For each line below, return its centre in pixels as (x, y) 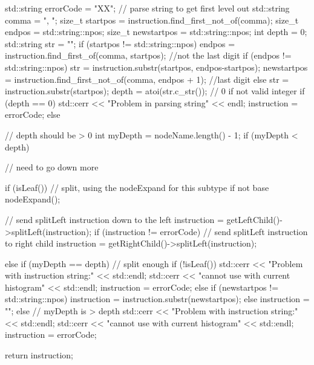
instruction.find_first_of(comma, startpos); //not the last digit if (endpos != (148, 55)
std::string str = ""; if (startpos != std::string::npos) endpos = (120, 43)
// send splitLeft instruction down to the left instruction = (114, 219)
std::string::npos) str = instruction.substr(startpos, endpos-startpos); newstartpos (156, 67)
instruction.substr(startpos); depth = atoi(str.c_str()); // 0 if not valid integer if (155, 91)
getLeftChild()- (254, 219)
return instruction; (39, 354)
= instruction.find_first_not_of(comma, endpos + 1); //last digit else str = (147, 79)
